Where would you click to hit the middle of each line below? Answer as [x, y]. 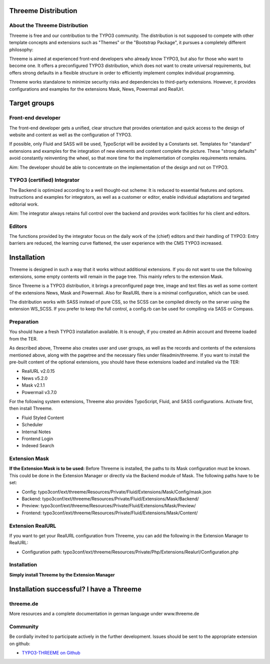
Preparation [24, 322]
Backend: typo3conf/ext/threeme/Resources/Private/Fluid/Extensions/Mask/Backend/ [110, 499]
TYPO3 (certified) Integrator [44, 180]
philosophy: [21, 50]
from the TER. [23, 339]
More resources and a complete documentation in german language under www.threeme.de [104, 614]
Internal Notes [36, 432]
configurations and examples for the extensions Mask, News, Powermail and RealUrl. [97, 89]
